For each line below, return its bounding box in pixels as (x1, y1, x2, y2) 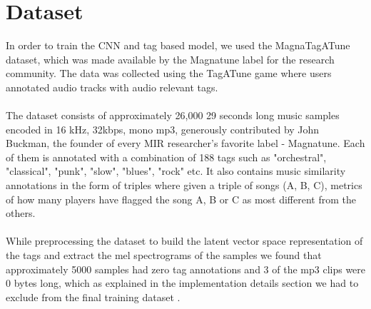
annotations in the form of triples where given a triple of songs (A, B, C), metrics (6, 178, 362, 193)
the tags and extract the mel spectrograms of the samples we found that (6, 248, 322, 263)
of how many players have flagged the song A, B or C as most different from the (6, 191, 356, 206)
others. (6, 206, 36, 221)
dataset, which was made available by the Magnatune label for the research (6, 51, 335, 66)
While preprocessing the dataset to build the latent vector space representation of (6, 233, 363, 248)
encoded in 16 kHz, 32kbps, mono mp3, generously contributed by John (6, 121, 320, 136)
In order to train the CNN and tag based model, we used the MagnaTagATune (6, 38, 350, 53)
